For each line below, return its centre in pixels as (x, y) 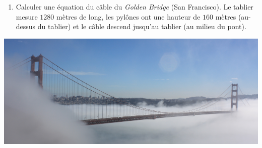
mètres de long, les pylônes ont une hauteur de (128, 16)
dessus (26, 26)
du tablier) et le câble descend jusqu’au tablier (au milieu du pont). (142, 26)
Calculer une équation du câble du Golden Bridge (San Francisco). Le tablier (135, 7)
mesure (27, 16)
